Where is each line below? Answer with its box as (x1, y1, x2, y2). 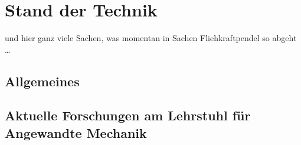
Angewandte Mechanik (5, 123, 147, 141)
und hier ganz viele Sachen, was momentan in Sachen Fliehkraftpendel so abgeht (5, 32, 297, 44)
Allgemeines (5, 72, 80, 90)
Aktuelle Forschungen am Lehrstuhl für (5, 106, 251, 124)
